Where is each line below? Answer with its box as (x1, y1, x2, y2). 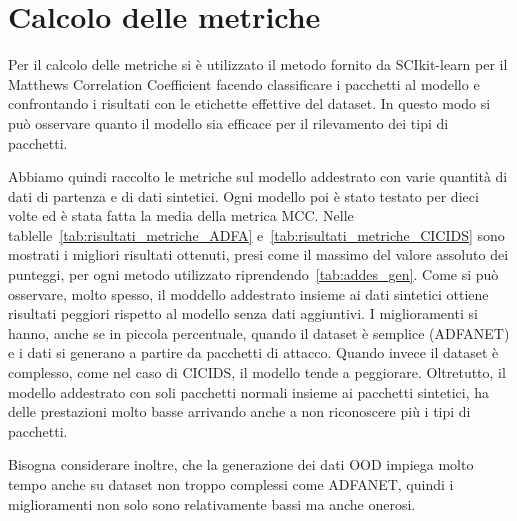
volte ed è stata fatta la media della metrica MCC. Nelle (8, 205, 354, 226)
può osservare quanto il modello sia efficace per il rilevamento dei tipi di (8, 112, 449, 133)
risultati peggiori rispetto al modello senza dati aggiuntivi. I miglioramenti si (8, 303, 478, 324)
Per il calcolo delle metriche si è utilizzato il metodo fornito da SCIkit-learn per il (8, 54, 508, 75)
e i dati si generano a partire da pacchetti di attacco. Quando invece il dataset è (8, 342, 499, 363)
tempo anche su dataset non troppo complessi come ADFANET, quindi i (8, 474, 454, 494)
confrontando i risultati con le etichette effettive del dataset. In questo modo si (8, 93, 491, 114)
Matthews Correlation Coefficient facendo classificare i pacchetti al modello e (8, 73, 480, 94)
